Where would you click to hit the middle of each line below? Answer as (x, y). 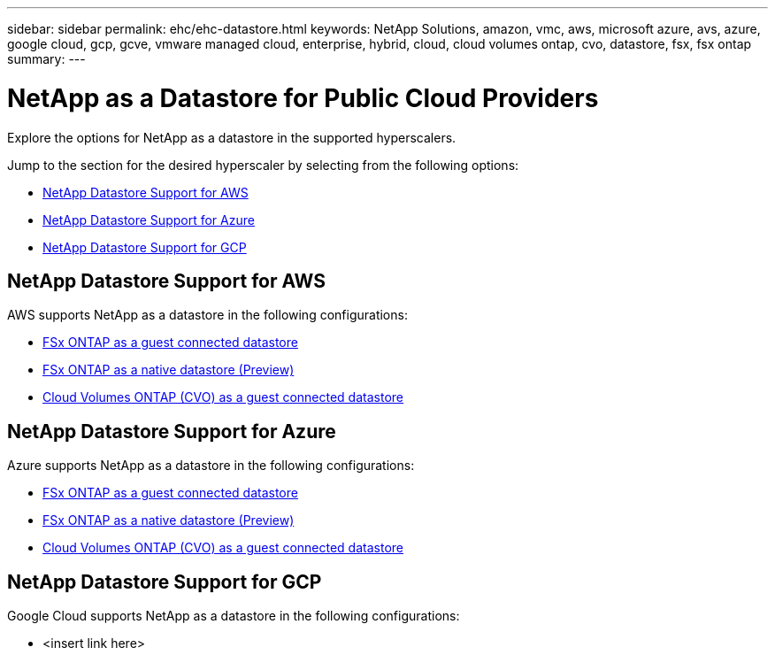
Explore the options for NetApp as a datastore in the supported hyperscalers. (232, 137)
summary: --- (46, 59)
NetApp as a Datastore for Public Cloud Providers (303, 98)
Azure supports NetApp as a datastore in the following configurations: (211, 466)
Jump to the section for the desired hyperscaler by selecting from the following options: (263, 165)
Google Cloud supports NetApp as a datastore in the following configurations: (234, 616)
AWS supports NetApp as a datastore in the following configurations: (207, 315)
